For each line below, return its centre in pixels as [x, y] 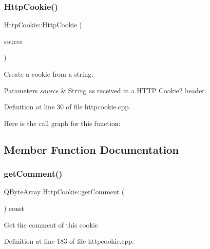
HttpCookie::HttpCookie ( [43, 25]
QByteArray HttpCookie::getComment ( [64, 192]
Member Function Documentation [92, 149]
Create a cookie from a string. [49, 74]
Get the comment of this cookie [51, 224]
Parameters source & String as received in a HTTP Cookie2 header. [105, 90]
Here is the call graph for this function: [62, 123]
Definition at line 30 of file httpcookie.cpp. [67, 107]
